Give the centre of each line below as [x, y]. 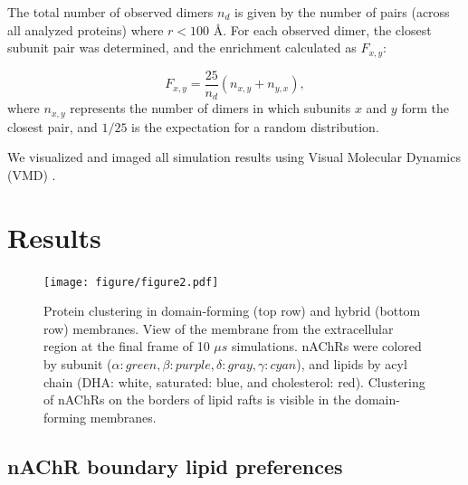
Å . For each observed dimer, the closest [322, 29]
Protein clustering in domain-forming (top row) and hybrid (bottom [232, 311]
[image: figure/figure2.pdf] [131, 282]
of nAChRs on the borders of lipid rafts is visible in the [197, 399]
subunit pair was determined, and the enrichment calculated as [182, 48]
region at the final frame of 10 [127, 346]
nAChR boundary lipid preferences [175, 466]
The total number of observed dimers [110, 12]
